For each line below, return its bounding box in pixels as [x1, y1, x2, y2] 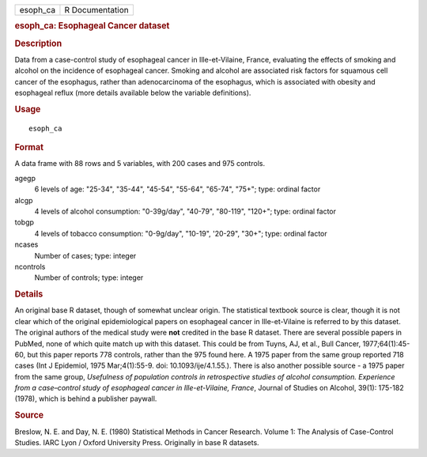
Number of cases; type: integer [34, 251, 137, 260]
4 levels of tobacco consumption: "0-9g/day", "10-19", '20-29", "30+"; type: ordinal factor [34, 228, 327, 238]
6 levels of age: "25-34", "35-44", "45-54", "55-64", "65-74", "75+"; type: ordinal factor [34, 184, 321, 194]
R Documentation [64, 5, 130, 15]
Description [14, 38, 62, 49]
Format [14, 142, 43, 153]
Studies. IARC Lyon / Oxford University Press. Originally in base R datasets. [14, 437, 260, 447]
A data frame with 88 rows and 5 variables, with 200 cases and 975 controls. [14, 159, 265, 168]
